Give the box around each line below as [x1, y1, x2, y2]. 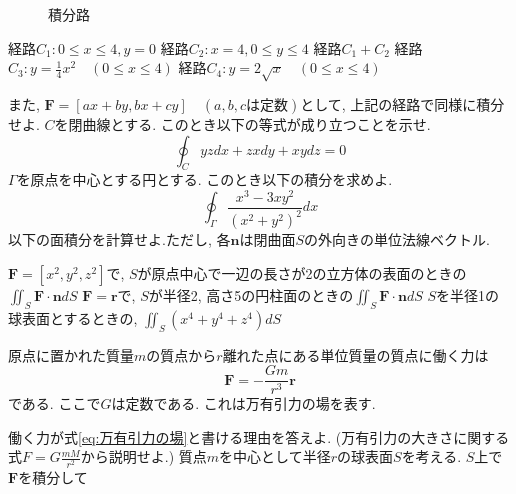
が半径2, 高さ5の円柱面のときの [148, 285, 354, 306]
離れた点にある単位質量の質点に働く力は [222, 344, 489, 365]
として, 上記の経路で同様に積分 [300, 93, 505, 114]
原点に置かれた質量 [8, 344, 134, 365]
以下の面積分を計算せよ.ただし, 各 [8, 229, 231, 250]
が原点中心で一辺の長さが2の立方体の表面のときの [137, 263, 467, 284]
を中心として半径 [219, 446, 331, 467]
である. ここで [8, 393, 101, 414]
